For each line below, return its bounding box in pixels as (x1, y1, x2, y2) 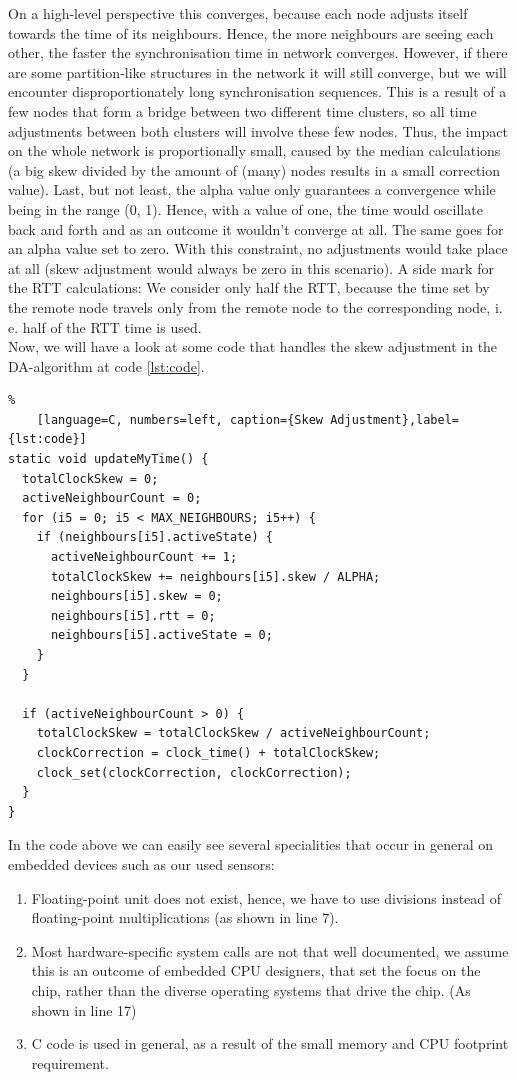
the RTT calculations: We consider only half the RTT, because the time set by (8, 277, 490, 298)
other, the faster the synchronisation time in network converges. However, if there (8, 42, 508, 63)
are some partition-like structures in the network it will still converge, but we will (8, 61, 507, 82)
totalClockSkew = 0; (22, 471, 159, 486)
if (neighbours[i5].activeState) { (36, 530, 273, 545)
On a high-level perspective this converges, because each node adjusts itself (8, 3, 468, 23)
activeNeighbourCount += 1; (50, 550, 238, 565)
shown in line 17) (31, 999, 137, 1020)
